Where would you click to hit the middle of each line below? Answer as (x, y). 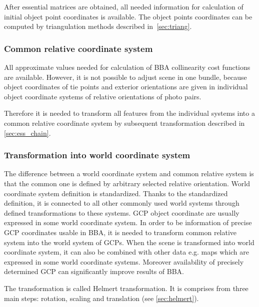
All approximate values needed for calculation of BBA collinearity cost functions (127, 67)
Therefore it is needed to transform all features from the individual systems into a (129, 113)
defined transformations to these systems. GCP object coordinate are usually (122, 212)
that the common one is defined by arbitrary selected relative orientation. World (127, 183)
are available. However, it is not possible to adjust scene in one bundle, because (125, 77)
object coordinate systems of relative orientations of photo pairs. (103, 96)
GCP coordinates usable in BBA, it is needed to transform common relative (120, 232)
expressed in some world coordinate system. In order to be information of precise (128, 222)
